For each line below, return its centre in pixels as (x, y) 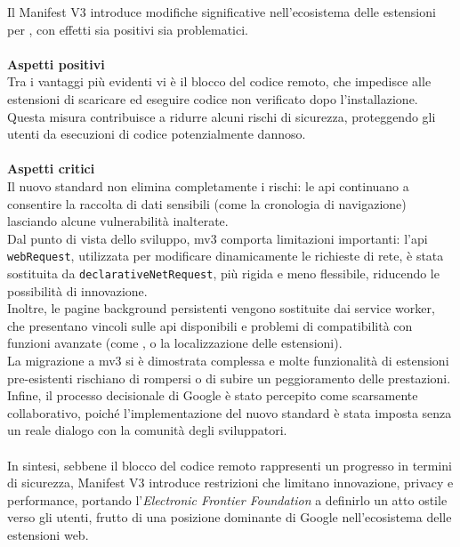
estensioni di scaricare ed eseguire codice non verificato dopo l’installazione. (213, 98)
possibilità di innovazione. (77, 290)
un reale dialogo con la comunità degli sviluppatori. (147, 430)
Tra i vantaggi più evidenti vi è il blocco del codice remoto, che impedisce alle (219, 81)
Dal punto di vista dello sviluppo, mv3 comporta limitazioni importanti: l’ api (218, 238)
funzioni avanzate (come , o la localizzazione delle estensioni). (175, 343)
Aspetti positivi (56, 64)
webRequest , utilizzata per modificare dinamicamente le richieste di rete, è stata (226, 256)
